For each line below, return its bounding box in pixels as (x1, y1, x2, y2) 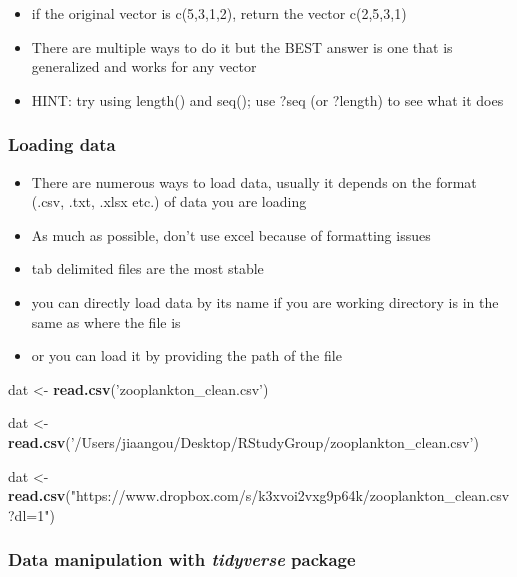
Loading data (8, 132, 116, 157)
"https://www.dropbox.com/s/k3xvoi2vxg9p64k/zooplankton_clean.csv (70, 485, 510, 506)
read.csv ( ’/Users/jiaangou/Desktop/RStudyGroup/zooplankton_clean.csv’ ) (8, 431, 479, 452)
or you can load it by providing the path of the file (31, 345, 342, 366)
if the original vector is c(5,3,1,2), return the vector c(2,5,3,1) (31, 3, 407, 23)
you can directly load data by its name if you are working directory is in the (31, 291, 499, 312)
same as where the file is (31, 311, 181, 332)
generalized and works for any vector (31, 56, 257, 77)
